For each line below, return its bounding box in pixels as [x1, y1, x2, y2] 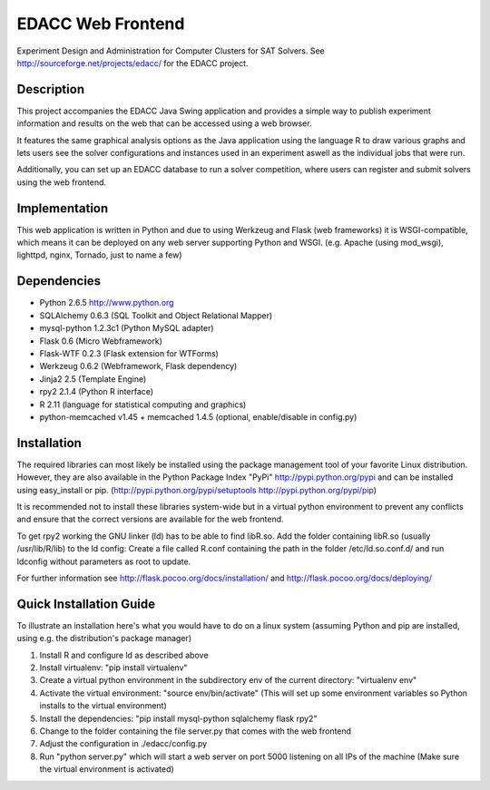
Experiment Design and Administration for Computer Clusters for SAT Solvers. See [16, 45, 326, 56]
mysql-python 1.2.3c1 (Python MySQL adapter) [39, 323, 214, 334]
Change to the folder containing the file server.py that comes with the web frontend [39, 726, 352, 736]
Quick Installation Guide [16, 596, 156, 611]
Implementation [16, 200, 109, 216]
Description [16, 82, 85, 97]
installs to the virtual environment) [39, 700, 167, 711]
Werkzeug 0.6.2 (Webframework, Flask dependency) [39, 361, 238, 372]
